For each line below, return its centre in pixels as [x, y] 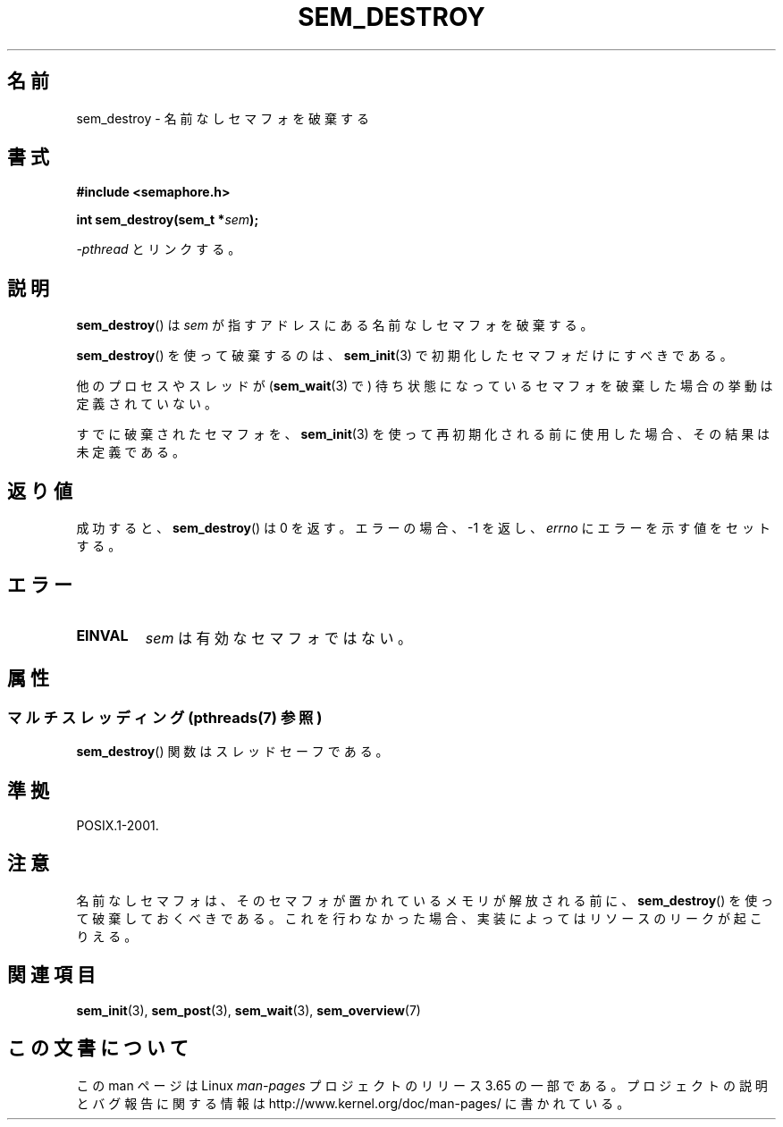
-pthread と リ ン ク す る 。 [159, 249]
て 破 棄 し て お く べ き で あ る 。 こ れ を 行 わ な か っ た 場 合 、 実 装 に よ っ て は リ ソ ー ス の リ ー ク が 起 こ [419, 918]
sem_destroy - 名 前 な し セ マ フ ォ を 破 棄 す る [223, 118]
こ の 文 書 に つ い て [98, 1048]
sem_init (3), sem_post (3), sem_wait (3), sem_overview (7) [248, 1010]
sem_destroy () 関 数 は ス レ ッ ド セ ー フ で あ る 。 [232, 752]
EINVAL [102, 635]
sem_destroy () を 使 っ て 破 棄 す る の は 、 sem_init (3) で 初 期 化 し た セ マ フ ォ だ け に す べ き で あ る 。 [404, 356]
